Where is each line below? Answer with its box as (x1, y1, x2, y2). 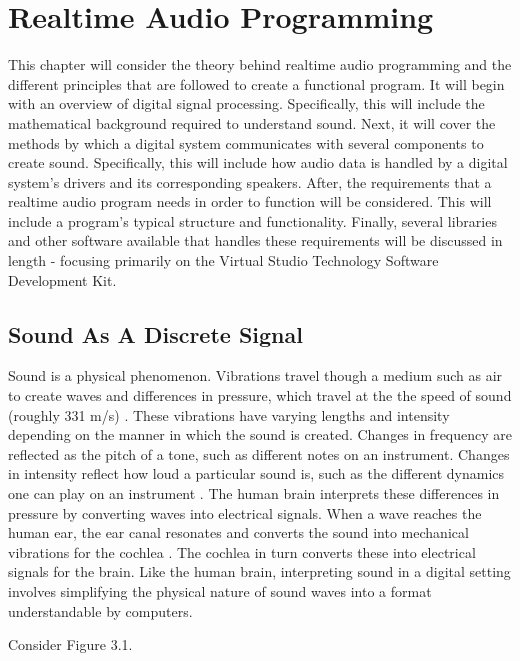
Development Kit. (8, 269, 117, 290)
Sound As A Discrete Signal (8, 318, 303, 349)
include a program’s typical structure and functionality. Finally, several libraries (8, 210, 497, 231)
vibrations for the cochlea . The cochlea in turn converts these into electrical (8, 541, 476, 562)
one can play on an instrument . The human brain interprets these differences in (8, 483, 500, 504)
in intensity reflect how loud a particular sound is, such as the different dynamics (8, 463, 505, 484)
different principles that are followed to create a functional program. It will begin (8, 73, 505, 94)
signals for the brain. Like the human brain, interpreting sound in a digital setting (8, 561, 511, 582)
